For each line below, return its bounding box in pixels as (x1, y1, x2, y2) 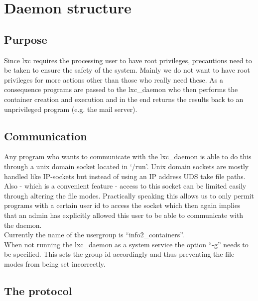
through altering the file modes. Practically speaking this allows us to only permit (4, 190, 255, 201)
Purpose (4, 31, 47, 47)
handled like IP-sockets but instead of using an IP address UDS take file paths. (4, 171, 246, 181)
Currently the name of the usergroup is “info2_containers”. (4, 229, 184, 240)
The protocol (4, 283, 72, 298)
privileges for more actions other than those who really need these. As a (4, 74, 223, 85)
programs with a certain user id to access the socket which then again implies (4, 200, 241, 210)
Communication (4, 128, 87, 143)
